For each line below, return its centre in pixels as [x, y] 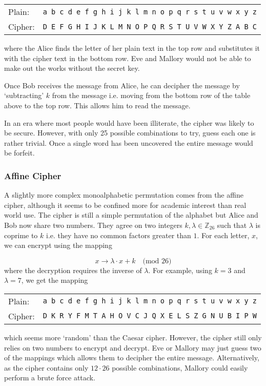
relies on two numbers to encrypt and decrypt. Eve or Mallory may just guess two [133, 347]
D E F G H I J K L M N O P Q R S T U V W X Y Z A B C [150, 26]
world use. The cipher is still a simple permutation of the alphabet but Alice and [131, 215]
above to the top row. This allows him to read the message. [97, 105]
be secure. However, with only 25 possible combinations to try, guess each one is [130, 133]
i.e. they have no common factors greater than [118, 235]
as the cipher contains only [46, 367]
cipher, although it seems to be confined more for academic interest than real [125, 205]
